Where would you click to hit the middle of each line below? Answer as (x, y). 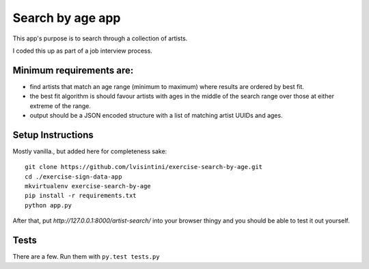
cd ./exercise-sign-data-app (73, 177)
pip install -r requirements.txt (81, 196)
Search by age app (67, 18)
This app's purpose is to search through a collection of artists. (100, 38)
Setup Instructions (53, 134)
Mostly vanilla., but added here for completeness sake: (90, 151)
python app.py (48, 205)
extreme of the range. (60, 105)
